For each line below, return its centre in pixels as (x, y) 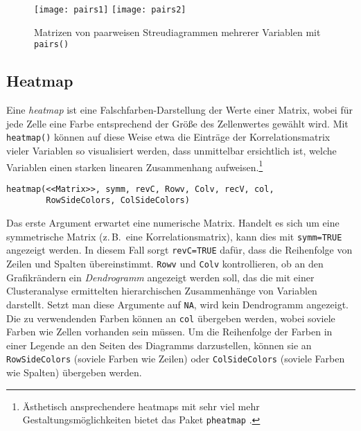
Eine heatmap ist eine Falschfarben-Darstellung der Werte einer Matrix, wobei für (179, 110)
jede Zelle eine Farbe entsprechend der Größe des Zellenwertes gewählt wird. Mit (177, 123)
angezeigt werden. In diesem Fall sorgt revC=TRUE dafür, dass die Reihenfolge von (179, 250)
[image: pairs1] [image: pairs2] (110, 10)
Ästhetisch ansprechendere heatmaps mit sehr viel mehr (141, 406)
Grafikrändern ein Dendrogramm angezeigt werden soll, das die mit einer (160, 277)
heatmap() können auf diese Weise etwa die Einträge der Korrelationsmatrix (168, 137)
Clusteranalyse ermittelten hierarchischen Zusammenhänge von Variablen (162, 291)
